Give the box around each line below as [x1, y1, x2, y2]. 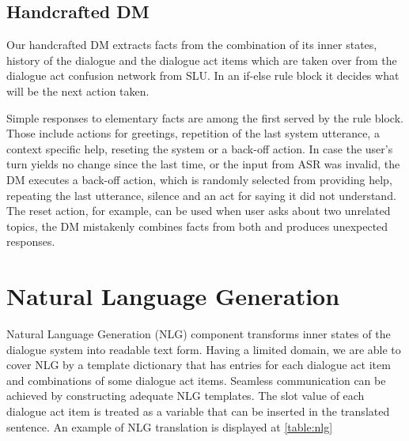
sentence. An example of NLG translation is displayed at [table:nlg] [6, 418, 333, 435]
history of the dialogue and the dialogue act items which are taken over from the [6, 51, 397, 68]
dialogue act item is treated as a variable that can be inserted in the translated [6, 403, 390, 420]
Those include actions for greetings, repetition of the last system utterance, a [6, 125, 380, 141]
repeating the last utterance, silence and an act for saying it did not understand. [6, 187, 396, 203]
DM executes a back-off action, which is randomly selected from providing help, [6, 171, 392, 187]
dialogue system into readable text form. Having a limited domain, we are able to [6, 341, 401, 357]
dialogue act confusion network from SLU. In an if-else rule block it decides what [6, 67, 400, 84]
